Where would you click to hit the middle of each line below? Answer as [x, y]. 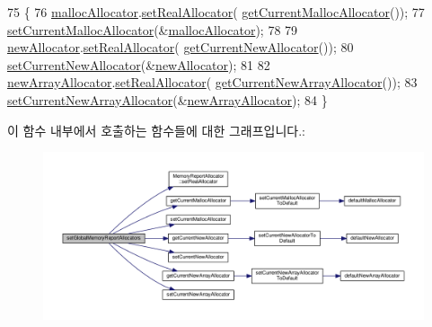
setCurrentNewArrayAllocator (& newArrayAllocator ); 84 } [168, 99]
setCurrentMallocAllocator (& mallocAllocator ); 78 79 [153, 29]
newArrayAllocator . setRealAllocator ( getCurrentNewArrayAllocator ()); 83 [212, 82]
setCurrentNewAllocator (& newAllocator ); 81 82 [139, 64]
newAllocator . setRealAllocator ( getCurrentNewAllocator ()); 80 [181, 47]
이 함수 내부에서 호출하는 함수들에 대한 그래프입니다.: [156, 130]
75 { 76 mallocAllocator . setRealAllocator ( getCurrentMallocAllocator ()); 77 [216, 12]
